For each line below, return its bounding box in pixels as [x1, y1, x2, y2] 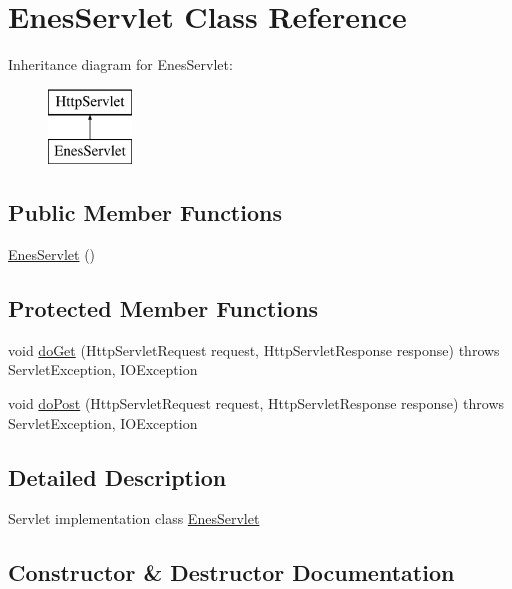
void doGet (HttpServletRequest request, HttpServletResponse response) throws [8, 339, 500, 360]
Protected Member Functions [8, 293, 319, 324]
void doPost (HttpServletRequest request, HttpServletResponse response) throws [8, 393, 505, 414]
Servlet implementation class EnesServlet [8, 508, 260, 529]
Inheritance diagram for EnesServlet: [8, 54, 233, 75]
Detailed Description [8, 461, 227, 492]
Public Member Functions [8, 197, 282, 228]
